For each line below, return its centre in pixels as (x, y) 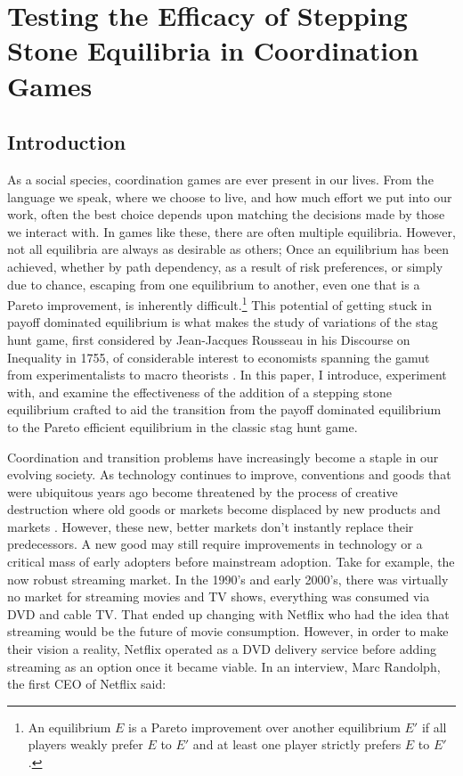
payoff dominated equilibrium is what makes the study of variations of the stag (223, 322)
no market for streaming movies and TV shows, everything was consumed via (219, 596)
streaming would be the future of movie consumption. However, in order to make (228, 631)
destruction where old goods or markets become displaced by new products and (224, 509)
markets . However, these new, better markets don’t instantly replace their (211, 526)
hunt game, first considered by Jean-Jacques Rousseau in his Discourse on (209, 339)
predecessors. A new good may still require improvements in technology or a (215, 544)
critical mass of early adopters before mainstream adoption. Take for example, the (231, 562)
